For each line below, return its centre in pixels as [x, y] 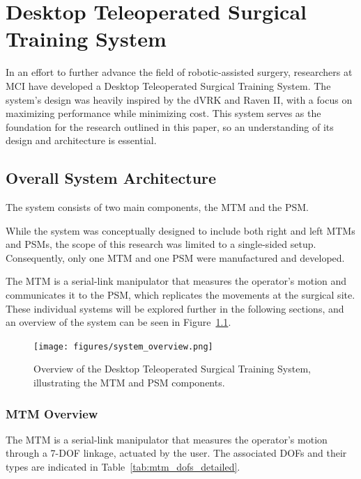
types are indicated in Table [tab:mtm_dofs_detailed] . [123, 467]
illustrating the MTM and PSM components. [129, 383]
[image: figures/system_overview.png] [123, 346]
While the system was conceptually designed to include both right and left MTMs [180, 230]
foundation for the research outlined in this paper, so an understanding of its [170, 126]
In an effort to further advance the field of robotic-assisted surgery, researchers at [179, 72]
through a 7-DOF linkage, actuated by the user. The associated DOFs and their [176, 453]
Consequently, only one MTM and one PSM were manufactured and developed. [175, 257]
